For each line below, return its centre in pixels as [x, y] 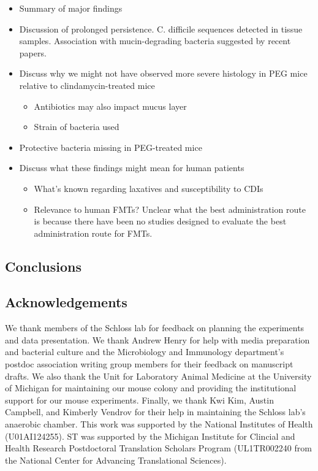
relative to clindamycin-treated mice [87, 85]
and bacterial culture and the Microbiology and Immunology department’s [145, 352]
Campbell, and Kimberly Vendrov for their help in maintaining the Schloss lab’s [155, 412]
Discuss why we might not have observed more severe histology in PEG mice [163, 73]
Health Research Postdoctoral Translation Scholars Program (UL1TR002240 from [158, 448]
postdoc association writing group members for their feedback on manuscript [149, 364]
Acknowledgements [66, 302]
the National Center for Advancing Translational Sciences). [116, 460]
